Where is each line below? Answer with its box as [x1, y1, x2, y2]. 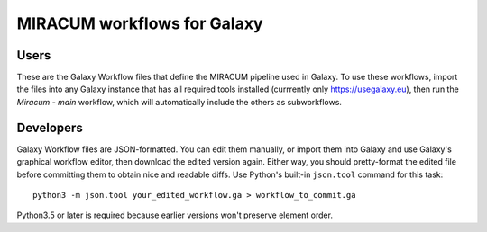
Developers [16, 120, 83, 135]
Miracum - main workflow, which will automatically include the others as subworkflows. [16, 96, 343, 107]
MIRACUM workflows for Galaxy [16, 13, 263, 33]
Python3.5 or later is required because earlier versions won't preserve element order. [16, 210, 334, 220]
